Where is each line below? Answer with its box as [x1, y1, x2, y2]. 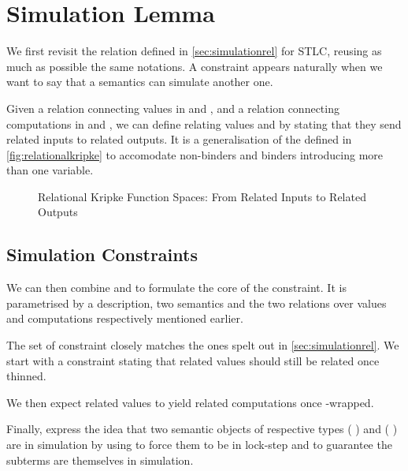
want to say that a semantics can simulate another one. [6, 73, 273, 90]
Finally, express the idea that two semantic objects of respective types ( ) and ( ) [6, 421, 398, 437]
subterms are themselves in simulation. [6, 451, 194, 468]
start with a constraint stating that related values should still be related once [6, 352, 380, 368]
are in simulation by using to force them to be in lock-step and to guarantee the [6, 436, 392, 453]
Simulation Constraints [6, 242, 198, 267]
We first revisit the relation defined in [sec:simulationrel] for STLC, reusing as [6, 43, 382, 59]
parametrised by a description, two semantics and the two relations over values [6, 294, 387, 311]
